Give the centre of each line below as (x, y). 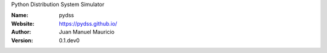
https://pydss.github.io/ (88, 23)
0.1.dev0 (69, 40)
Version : (22, 40)
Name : (20, 15)
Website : (23, 23)
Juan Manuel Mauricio (87, 32)
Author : (21, 32)
